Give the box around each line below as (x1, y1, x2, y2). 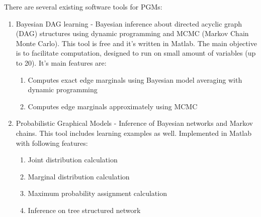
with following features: (16, 137, 88, 148)
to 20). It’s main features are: (16, 57, 107, 68)
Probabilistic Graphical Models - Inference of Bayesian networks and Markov (16, 118, 253, 128)
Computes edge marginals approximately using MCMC (28, 101, 198, 111)
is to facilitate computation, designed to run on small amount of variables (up (16, 48, 256, 58)
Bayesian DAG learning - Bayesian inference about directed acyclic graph (16, 18, 242, 29)
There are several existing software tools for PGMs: (4, 2, 162, 12)
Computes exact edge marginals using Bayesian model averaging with (28, 74, 242, 85)
